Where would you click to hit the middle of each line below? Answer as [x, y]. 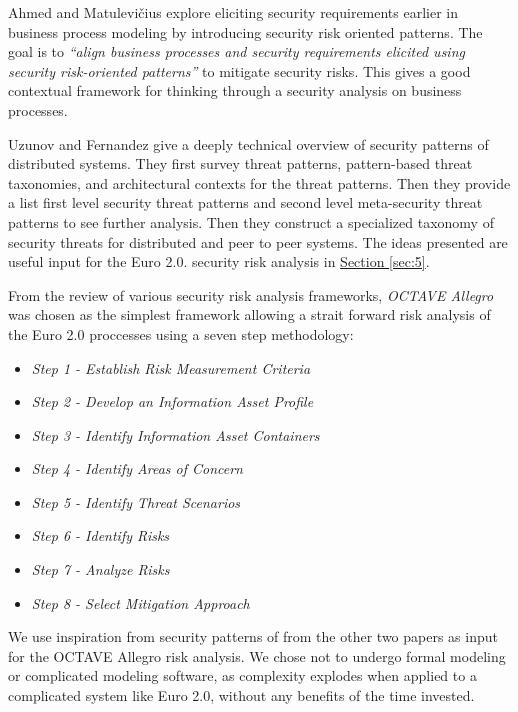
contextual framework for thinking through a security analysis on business [235, 90]
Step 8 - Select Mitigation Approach [140, 602]
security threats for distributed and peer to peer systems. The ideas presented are [258, 241]
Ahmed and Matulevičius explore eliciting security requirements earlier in [233, 12]
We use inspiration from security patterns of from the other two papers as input [253, 636]
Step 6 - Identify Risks [100, 535]
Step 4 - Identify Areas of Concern [137, 468]
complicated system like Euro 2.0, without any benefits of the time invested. [241, 695]
